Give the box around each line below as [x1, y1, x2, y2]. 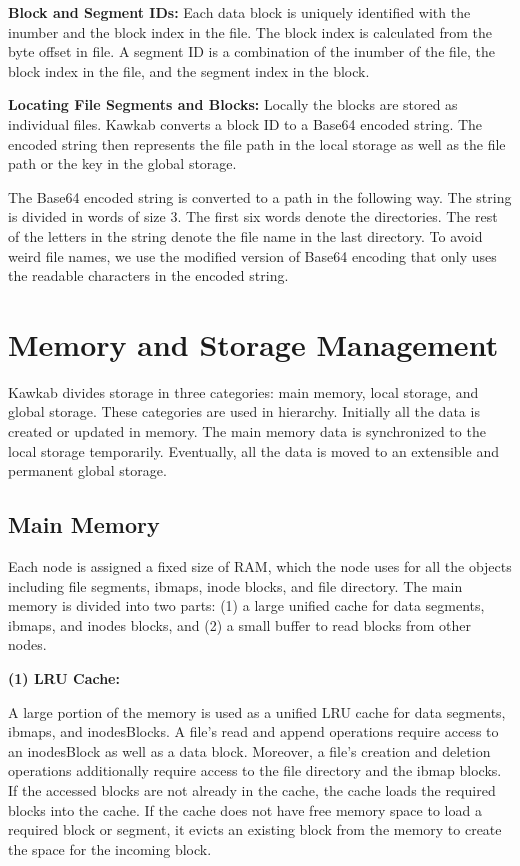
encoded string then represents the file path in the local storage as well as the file [8, 133, 506, 154]
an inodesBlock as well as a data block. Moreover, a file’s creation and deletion [8, 740, 491, 761]
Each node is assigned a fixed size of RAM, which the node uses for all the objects [8, 556, 512, 577]
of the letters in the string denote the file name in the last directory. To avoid [8, 225, 483, 246]
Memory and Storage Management [8, 323, 499, 364]
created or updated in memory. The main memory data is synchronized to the [8, 421, 486, 442]
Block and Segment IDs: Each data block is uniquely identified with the [8, 2, 471, 22]
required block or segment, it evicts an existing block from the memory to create [8, 819, 502, 840]
